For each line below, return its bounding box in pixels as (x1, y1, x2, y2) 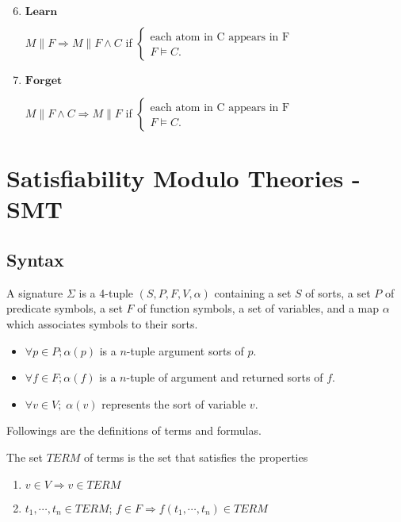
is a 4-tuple (78, 284, 134, 301)
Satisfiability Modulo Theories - (6, 162, 361, 194)
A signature (6, 284, 63, 301)
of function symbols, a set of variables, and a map (137, 300, 380, 317)
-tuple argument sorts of (126, 342, 244, 359)
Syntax (6, 247, 64, 271)
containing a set (214, 284, 292, 301)
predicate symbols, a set (6, 300, 123, 317)
